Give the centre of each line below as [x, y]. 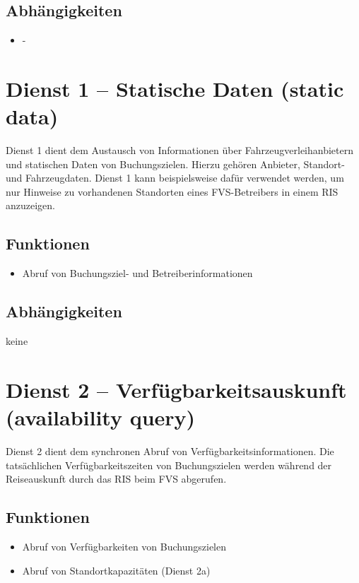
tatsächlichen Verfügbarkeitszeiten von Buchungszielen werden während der [169, 465]
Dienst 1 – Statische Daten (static [175, 88]
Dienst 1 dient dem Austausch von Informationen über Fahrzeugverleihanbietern [180, 150]
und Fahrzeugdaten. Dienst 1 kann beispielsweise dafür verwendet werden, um [175, 178]
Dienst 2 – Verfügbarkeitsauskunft [176, 389]
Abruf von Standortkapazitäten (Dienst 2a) [116, 570]
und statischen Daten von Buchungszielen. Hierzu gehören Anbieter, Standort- [175, 164]
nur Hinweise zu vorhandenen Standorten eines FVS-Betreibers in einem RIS [172, 191]
